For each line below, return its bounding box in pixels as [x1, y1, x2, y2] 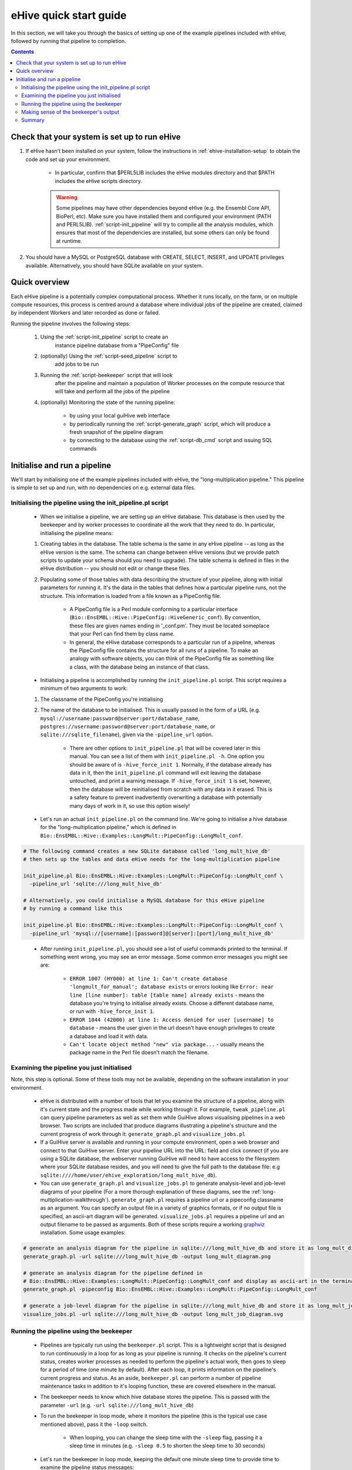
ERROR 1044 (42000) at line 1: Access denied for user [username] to [69, 1016, 274, 1023]
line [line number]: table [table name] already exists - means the [69, 991, 265, 998]
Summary [21, 116, 45, 123]
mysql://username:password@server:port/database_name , [40, 714, 199, 721]
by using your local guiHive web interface [69, 412, 170, 419]
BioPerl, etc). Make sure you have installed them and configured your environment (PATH [56, 212, 272, 220]
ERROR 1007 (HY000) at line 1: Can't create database [69, 975, 228, 982]
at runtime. [56, 237, 82, 244]
